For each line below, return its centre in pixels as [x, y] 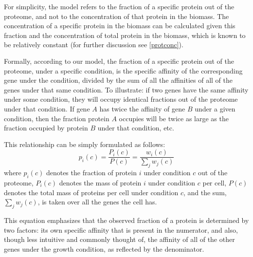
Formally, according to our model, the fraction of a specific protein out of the [119, 61]
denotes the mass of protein [100, 182]
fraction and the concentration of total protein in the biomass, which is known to [125, 35]
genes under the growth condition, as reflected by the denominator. [104, 248]
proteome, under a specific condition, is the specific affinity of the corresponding [123, 70]
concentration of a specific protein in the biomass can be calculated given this [120, 26]
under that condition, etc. [136, 128]
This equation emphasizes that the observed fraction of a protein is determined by [126, 220]
